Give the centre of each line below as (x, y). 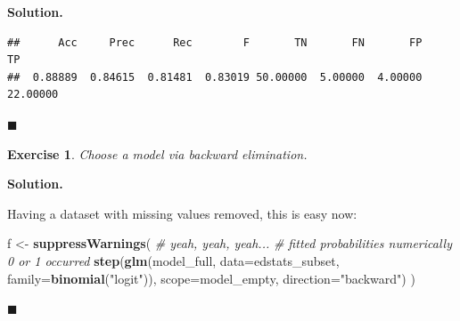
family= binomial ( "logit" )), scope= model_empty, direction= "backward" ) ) (211, 278)
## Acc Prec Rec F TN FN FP (215, 42)
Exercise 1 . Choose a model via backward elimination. (157, 153)
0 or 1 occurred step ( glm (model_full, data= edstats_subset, (173, 260)
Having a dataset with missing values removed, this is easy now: (182, 213)
